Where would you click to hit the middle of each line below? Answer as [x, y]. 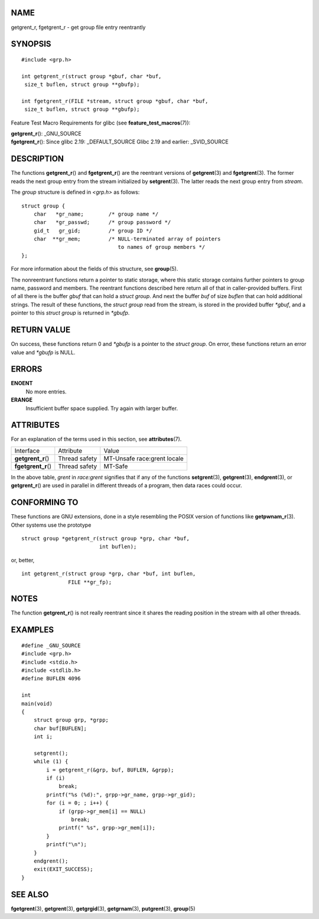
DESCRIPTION [38, 159]
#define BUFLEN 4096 [51, 679]
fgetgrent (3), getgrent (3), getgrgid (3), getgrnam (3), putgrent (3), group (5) [103, 908]
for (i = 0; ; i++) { [78, 803]
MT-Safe [116, 466]
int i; [43, 737]
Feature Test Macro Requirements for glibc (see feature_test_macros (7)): [101, 123]
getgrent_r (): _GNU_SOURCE [46, 134]
